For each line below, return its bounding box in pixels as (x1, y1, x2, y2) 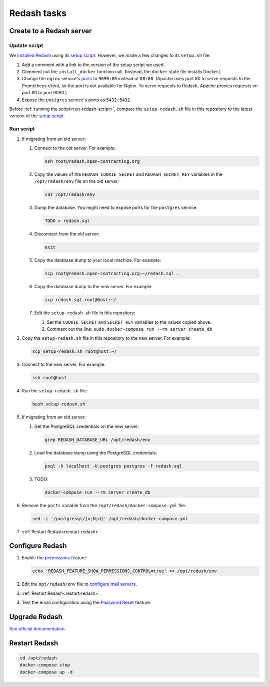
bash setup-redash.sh (32, 401, 85, 407)
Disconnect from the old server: (34, 231, 100, 237)
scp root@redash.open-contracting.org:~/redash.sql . (44, 271, 179, 277)
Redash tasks (9, 8, 67, 19)
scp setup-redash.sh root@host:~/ (32, 349, 117, 354)
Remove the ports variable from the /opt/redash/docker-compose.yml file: (21, 502, 186, 508)
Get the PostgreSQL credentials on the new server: (34, 423, 139, 429)
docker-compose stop (19, 662, 70, 668)
